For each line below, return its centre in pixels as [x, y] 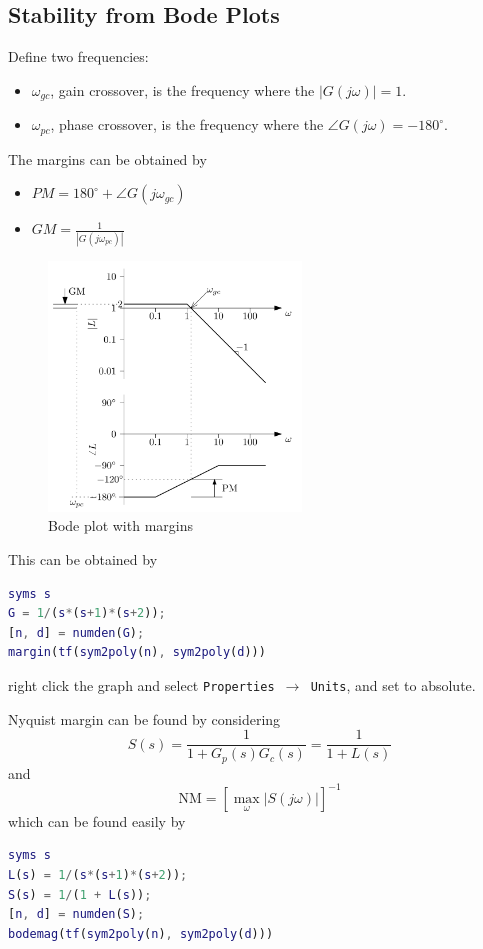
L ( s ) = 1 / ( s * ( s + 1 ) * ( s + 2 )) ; [98, 875]
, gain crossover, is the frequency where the [182, 89]
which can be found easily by [97, 820]
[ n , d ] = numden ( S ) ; [76, 914]
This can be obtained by [83, 559]
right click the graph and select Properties [141, 684]
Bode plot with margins [120, 525]
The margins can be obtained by [107, 158]
